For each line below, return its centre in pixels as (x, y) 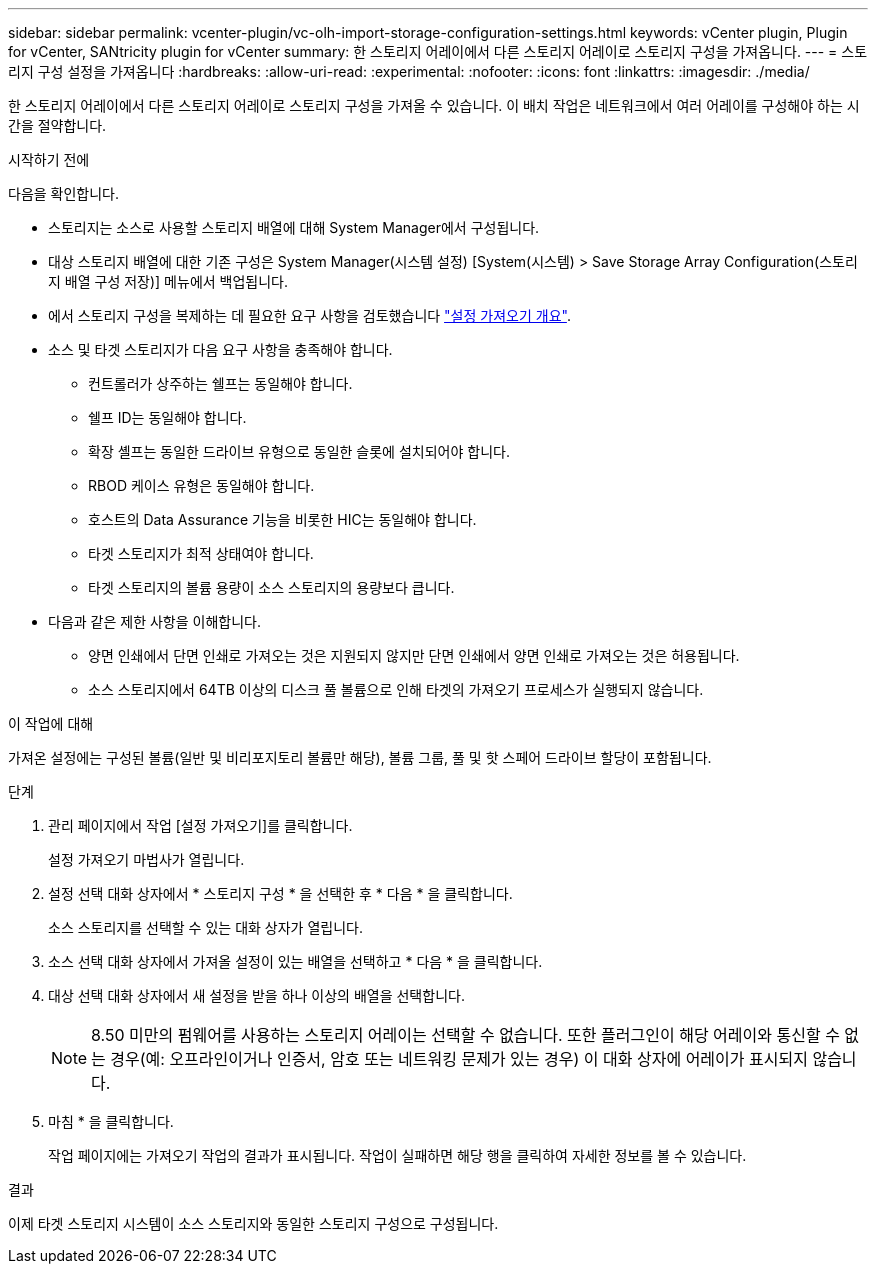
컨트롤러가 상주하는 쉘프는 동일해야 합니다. (220, 383)
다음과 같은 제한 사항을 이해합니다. (154, 621)
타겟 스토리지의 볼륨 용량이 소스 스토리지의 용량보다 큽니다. (271, 587)
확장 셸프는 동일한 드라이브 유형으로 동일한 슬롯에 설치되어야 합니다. (299, 451)
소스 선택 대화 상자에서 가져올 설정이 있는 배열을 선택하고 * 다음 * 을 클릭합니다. (295, 961)
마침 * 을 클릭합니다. (111, 1121)
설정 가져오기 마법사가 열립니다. (146, 859)
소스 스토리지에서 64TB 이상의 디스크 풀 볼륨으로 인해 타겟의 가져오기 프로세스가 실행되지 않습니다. (396, 689)
